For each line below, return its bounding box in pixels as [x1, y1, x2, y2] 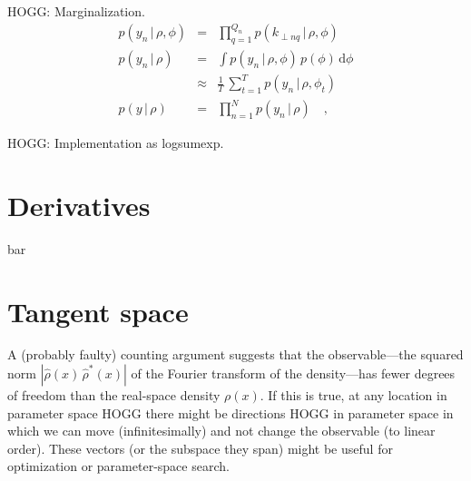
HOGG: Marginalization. [7, 2, 145, 20]
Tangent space [7, 292, 189, 329]
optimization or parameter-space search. [7, 456, 230, 476]
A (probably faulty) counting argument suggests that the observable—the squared [7, 345, 464, 364]
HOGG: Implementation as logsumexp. [7, 133, 224, 152]
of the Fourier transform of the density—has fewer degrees [131, 364, 456, 383]
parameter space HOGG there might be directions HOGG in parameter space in [7, 403, 454, 422]
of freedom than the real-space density [7, 386, 221, 405]
